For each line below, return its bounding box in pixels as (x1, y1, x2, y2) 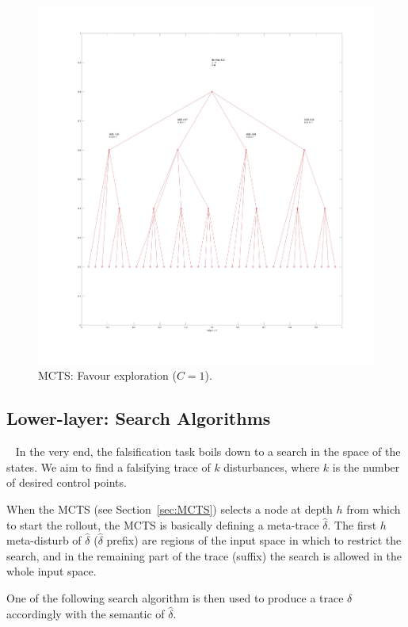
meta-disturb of (6, 532, 82, 549)
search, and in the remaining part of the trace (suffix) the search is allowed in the (6, 547, 402, 564)
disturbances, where (223, 458, 320, 475)
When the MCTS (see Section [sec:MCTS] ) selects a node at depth (6, 500, 333, 517)
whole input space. (6, 563, 97, 579)
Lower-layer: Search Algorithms (6, 406, 271, 430)
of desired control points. (6, 474, 127, 491)
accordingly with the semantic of (6, 605, 165, 621)
